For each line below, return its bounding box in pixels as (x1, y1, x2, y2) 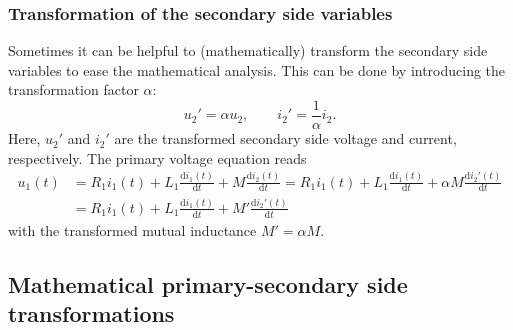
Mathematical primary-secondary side (8, 268, 408, 299)
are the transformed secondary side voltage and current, (114, 128, 457, 149)
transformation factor (8, 79, 139, 100)
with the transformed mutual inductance (8, 219, 257, 240)
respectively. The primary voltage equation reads (8, 147, 307, 168)
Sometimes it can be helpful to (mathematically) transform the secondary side (8, 40, 488, 61)
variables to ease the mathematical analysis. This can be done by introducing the (8, 59, 506, 80)
